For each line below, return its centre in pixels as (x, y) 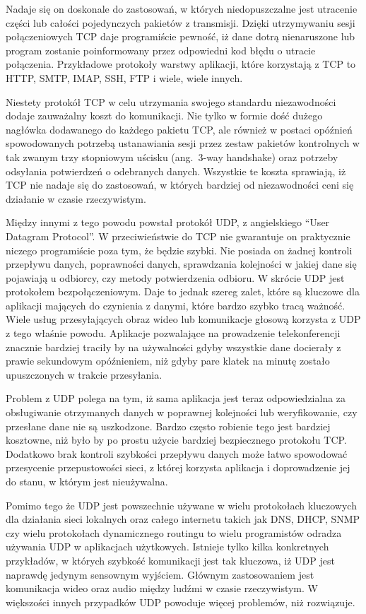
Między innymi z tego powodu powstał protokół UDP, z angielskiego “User (168, 222)
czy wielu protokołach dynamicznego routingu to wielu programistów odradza (174, 532)
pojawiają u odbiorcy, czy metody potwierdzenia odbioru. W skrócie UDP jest (175, 277)
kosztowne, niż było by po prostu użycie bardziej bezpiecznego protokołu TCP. (176, 440)
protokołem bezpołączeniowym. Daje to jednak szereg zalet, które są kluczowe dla (183, 291)
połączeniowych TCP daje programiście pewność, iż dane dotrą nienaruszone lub (181, 36)
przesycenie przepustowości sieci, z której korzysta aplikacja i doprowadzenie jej (178, 467)
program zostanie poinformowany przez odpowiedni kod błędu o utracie (161, 50)
